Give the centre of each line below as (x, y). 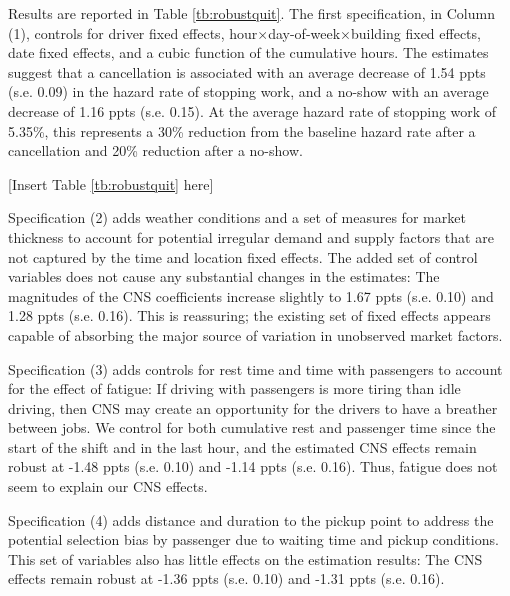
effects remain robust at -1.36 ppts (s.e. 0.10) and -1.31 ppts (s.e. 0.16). (226, 578)
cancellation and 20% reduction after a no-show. (155, 150)
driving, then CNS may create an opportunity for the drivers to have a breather (253, 407)
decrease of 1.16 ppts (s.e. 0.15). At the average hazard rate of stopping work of (252, 110)
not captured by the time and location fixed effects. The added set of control (243, 256)
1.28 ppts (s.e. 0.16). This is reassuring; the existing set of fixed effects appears (249, 315)
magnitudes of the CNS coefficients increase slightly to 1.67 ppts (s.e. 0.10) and (251, 295)
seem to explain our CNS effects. (108, 486)
